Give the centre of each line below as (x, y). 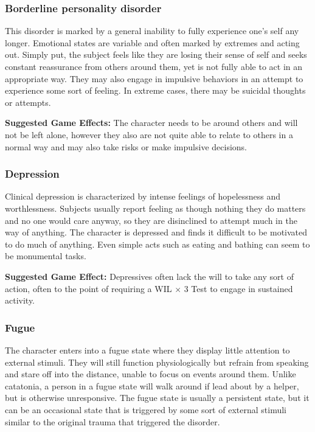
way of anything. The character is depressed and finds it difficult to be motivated (156, 232)
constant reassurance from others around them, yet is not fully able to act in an (154, 66)
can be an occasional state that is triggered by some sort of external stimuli (146, 409)
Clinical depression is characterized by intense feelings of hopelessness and (143, 196)
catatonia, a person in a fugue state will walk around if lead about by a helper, (152, 385)
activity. (20, 300)
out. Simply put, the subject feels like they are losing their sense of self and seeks (156, 54)
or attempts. (28, 102)
